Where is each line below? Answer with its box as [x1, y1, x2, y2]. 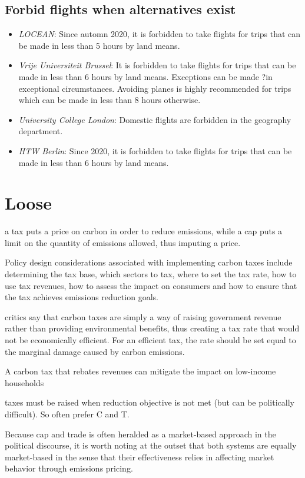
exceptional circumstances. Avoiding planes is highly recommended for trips [18, 82, 291, 94]
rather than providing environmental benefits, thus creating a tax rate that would [5, 322, 300, 334]
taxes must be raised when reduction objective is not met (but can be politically [5, 396, 294, 409]
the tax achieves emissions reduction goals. [5, 291, 158, 303]
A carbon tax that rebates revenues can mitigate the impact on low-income [5, 365, 276, 377]
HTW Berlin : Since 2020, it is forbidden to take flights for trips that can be [18, 144, 292, 157]
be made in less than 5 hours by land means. [18, 39, 180, 51]
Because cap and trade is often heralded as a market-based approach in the [5, 427, 276, 440]
